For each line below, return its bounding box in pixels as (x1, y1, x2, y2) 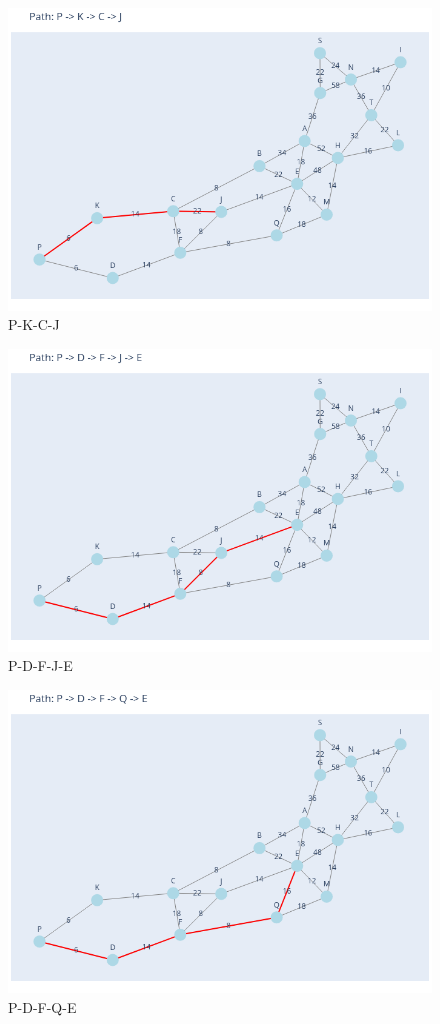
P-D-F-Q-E (8, 996, 77, 1017)
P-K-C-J (8, 314, 60, 335)
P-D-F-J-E (8, 655, 73, 676)
